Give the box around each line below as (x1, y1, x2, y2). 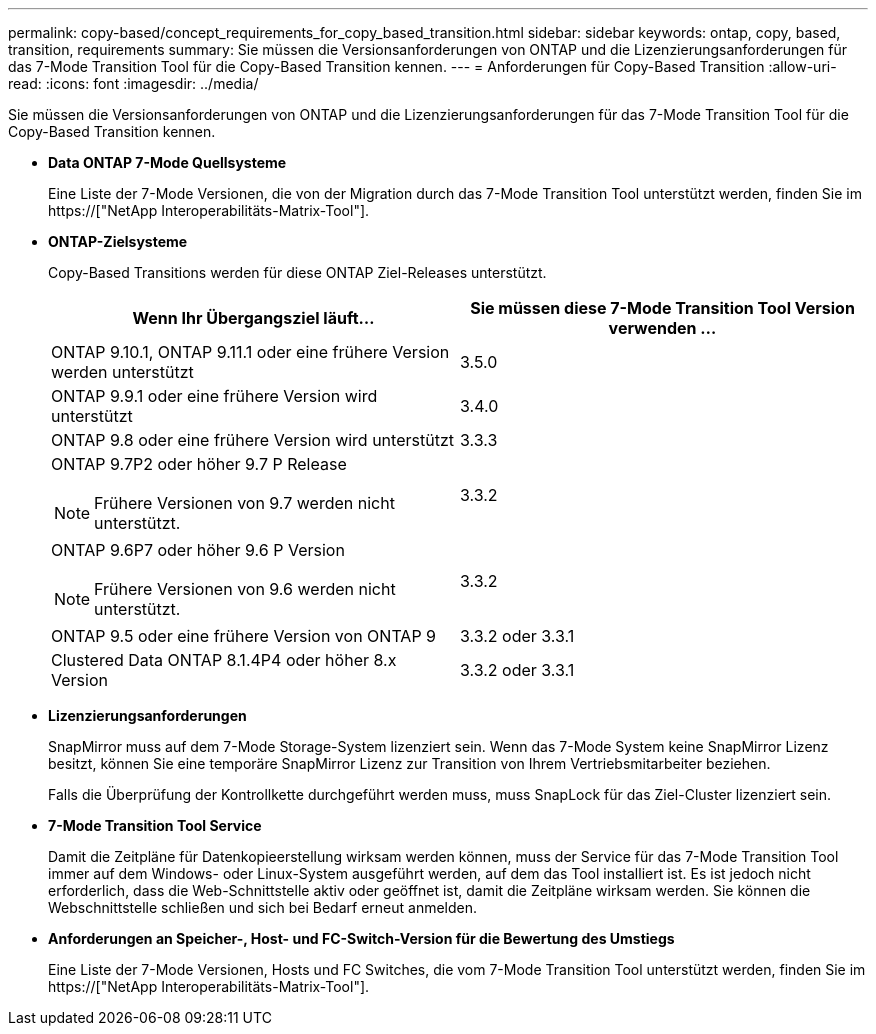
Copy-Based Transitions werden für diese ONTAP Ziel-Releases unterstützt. (48, 264, 547, 281)
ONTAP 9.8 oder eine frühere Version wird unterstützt (51, 430, 454, 450)
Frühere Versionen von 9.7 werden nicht (94, 493, 395, 513)
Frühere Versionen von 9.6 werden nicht (94, 579, 396, 599)
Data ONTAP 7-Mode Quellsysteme (48, 154, 287, 171)
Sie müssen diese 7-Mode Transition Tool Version (470, 298, 855, 318)
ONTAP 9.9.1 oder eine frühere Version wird (51, 386, 378, 406)
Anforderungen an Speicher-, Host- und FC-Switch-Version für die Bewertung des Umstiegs (48, 930, 675, 947)
